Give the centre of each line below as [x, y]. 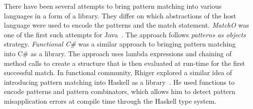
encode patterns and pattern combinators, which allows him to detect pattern [120, 91]
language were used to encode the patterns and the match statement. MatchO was [126, 25]
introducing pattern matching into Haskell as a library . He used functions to [119, 82]
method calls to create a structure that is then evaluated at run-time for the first [125, 63]
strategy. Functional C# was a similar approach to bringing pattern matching [120, 44]
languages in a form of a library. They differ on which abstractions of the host [120, 15]
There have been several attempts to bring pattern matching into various [113, 6]
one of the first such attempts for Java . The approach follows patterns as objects [125, 34]
